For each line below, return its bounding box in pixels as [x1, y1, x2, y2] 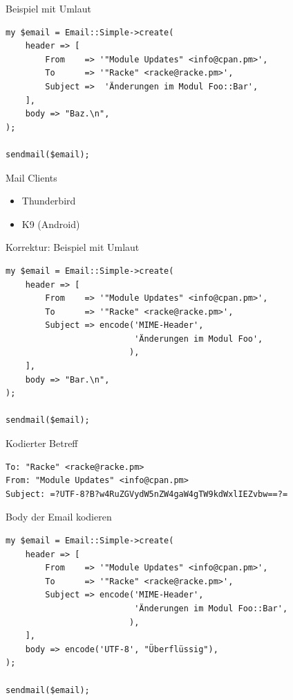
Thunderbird [21, 193, 76, 208]
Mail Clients [6, 170, 57, 184]
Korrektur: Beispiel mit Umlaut [6, 240, 140, 254]
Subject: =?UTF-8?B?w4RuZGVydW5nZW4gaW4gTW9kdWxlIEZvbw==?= [6, 489, 288, 499]
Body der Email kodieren [6, 509, 112, 524]
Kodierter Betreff [6, 436, 78, 450]
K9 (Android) [21, 216, 80, 231]
